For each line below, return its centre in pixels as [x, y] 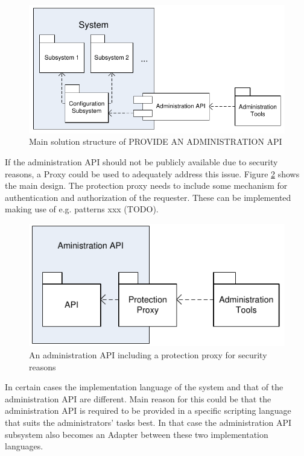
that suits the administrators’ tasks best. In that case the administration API [148, 423]
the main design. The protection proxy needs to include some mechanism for [146, 185]
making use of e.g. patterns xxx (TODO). [82, 209]
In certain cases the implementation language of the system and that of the [144, 387]
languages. [24, 446]
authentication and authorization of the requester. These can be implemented [148, 197]
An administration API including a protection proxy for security [148, 355]
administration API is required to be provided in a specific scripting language [148, 410]
